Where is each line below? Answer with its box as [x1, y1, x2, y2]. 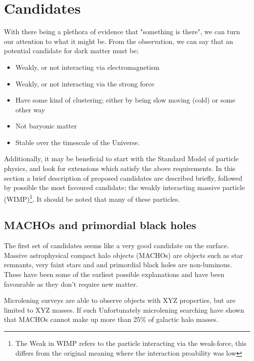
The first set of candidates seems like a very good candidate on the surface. [4, 240, 229, 251]
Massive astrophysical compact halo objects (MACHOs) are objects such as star [4, 250, 243, 260]
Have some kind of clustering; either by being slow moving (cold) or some [15, 95, 235, 105]
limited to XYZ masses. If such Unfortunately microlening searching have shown [4, 304, 244, 315]
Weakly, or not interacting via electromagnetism [15, 62, 160, 72]
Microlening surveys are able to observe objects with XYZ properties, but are [4, 295, 235, 305]
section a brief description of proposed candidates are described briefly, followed [4, 172, 242, 183]
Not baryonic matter [15, 121, 77, 131]
